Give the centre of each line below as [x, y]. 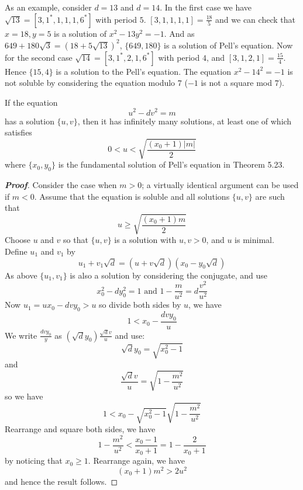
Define [16, 251]
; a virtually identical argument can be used [220, 185]
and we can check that [255, 19]
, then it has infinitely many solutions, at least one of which [185, 121]
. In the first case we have [206, 7]
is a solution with [145, 240]
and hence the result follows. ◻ [61, 482]
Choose [18, 240]
